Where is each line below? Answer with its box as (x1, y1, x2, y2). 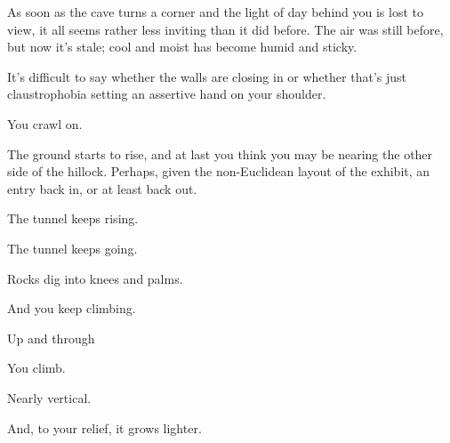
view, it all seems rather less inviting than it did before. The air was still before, (7, 20, 444, 38)
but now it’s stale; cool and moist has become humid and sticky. (7, 37, 358, 56)
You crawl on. (7, 114, 83, 133)
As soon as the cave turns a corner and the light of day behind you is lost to (7, 3, 424, 20)
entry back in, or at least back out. (7, 179, 197, 197)
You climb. (7, 358, 66, 377)
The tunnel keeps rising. (7, 209, 139, 228)
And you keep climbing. (7, 299, 136, 318)
